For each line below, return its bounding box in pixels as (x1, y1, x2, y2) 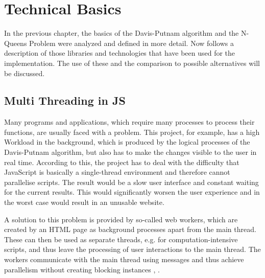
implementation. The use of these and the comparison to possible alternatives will (4, 57, 260, 68)
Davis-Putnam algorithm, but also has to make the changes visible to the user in (4, 147, 257, 157)
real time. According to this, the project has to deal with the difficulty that (4, 156, 239, 167)
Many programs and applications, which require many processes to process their (4, 117, 255, 127)
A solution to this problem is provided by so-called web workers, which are (4, 214, 238, 224)
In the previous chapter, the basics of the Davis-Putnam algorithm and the (4, 28, 239, 38)
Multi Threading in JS (4, 92, 126, 108)
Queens (4, 37, 27, 48)
